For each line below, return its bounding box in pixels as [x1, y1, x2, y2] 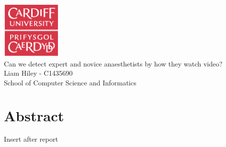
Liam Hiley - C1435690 [4, 68, 73, 78]
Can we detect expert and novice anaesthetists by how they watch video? [4, 58, 223, 68]
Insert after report [4, 134, 58, 144]
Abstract [4, 106, 64, 126]
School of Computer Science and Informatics [4, 77, 136, 87]
